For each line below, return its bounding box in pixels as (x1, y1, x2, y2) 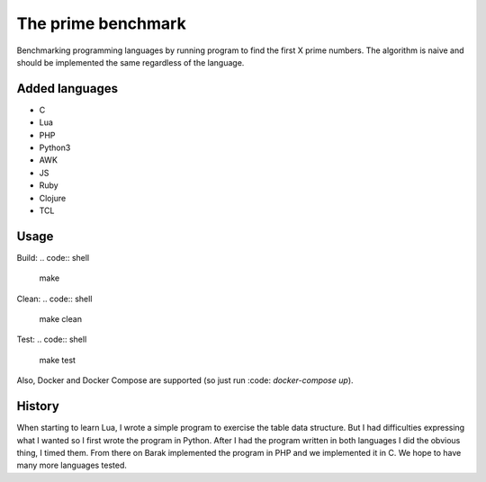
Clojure (39, 192, 67, 203)
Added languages (16, 81, 119, 96)
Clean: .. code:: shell (16, 293, 93, 304)
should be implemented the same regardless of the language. (16, 57, 245, 67)
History (16, 398, 60, 414)
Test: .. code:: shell (16, 334, 87, 345)
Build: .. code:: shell (16, 252, 90, 263)
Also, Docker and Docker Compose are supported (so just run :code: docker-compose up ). (16, 375, 355, 386)
